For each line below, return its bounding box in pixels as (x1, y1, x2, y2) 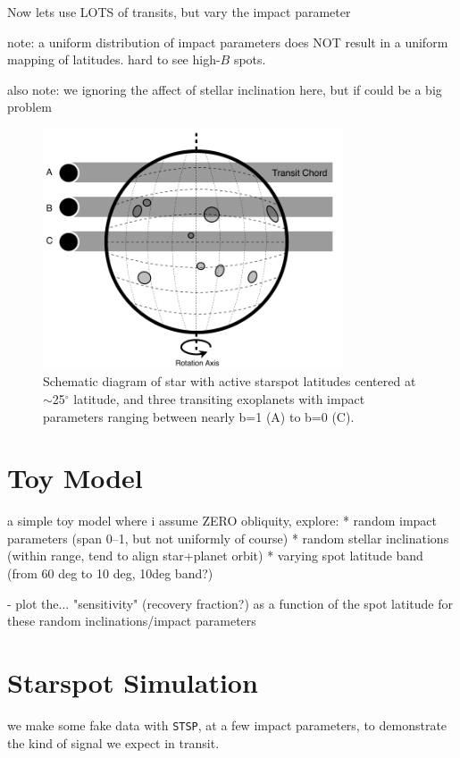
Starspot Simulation (7, 664, 258, 701)
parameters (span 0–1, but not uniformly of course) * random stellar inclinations (7, 528, 449, 547)
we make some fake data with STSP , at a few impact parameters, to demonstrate (7, 715, 447, 734)
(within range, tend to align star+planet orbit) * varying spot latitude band (7, 546, 423, 565)
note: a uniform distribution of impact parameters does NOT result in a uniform (7, 32, 448, 51)
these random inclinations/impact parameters (7, 611, 256, 630)
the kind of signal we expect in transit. (7, 733, 220, 752)
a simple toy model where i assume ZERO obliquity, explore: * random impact (7, 511, 437, 530)
